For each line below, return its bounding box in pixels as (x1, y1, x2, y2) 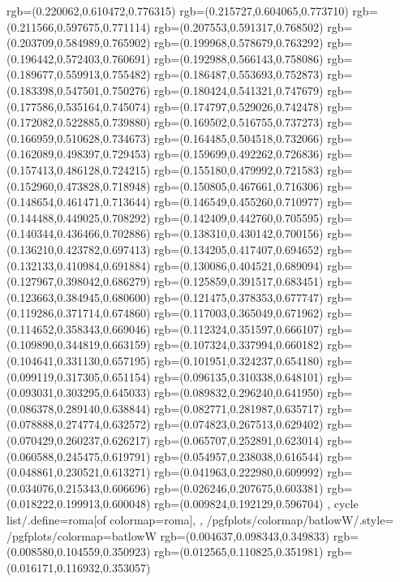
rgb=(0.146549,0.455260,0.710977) (154, 193, 324, 210)
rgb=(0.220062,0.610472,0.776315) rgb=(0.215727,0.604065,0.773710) (6, 2, 349, 19)
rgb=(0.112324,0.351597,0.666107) (154, 320, 324, 337)
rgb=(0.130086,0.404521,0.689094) (154, 257, 324, 274)
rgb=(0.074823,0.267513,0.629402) (154, 416, 324, 433)
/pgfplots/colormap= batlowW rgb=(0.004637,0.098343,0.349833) (6, 527, 330, 544)
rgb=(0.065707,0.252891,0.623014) (154, 432, 324, 449)
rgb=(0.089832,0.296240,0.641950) (154, 384, 324, 401)
